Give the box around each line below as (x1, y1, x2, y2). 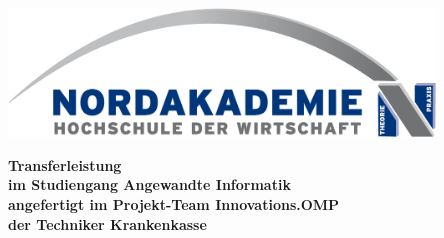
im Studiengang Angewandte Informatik (8, 174, 291, 195)
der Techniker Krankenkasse (8, 213, 207, 234)
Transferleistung (8, 154, 122, 175)
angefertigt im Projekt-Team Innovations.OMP (8, 194, 340, 215)
